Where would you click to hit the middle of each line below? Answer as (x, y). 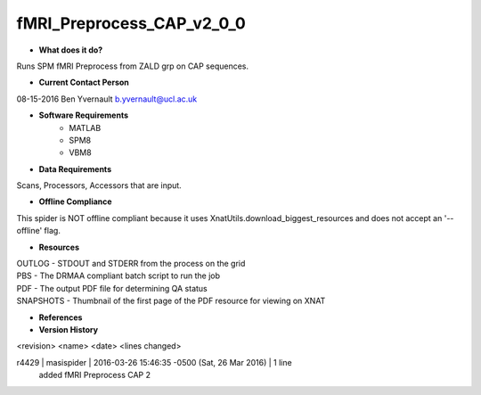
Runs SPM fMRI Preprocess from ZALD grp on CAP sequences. (133, 66)
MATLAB (85, 128)
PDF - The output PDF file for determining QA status (112, 288)
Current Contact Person (84, 82)
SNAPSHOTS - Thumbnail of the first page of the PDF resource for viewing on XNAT (171, 301)
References (61, 317)
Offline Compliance (75, 202)
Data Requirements (75, 169)
